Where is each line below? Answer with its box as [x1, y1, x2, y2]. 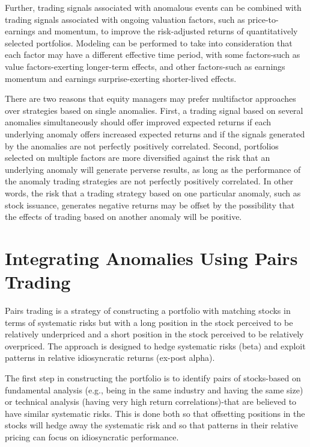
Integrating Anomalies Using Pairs [5, 245, 298, 270]
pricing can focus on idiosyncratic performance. [5, 430, 179, 443]
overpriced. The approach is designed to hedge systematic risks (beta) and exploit [5, 339, 306, 352]
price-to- [248, 13, 279, 25]
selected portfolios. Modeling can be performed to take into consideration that [5, 36, 293, 49]
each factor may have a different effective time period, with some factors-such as [5, 48, 300, 61]
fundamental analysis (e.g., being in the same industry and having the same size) [5, 383, 303, 396]
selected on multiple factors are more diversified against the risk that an [5, 151, 270, 164]
